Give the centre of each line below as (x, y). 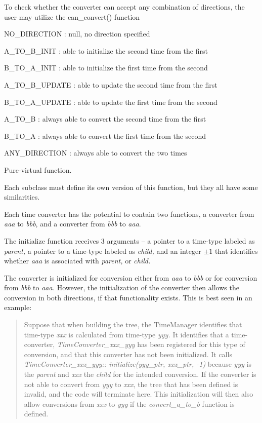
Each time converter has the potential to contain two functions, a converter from (129, 214)
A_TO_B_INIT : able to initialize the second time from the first (106, 50)
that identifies (236, 251)
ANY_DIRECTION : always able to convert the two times (96, 153)
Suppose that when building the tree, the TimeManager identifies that (133, 324)
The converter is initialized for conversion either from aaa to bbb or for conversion (131, 277)
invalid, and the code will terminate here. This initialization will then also (139, 394)
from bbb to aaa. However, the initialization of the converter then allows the (122, 287)
